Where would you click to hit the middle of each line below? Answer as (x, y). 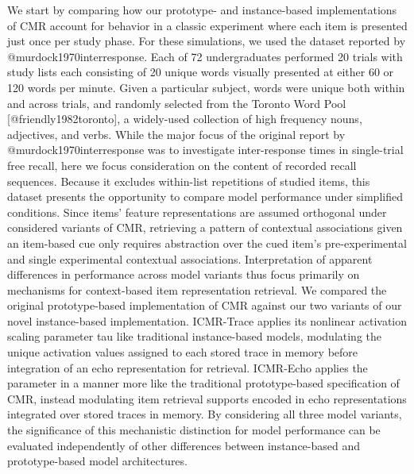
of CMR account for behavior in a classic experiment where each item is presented (207, 25)
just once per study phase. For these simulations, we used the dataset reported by (207, 41)
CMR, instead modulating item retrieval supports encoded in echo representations (207, 398)
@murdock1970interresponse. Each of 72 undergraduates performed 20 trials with (205, 56)
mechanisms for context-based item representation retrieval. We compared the (197, 289)
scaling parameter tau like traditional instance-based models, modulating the (195, 336)
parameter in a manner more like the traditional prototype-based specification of (203, 383)
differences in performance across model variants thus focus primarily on (184, 274)
